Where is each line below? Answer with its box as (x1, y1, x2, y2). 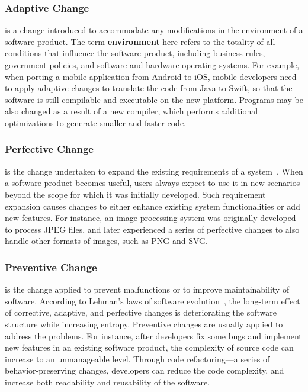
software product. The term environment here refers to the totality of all (5, 35, 275, 47)
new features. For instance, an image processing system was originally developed (5, 211, 296, 224)
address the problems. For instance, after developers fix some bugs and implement (5, 329, 302, 342)
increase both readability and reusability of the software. (5, 375, 210, 388)
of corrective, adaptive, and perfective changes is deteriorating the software (5, 306, 277, 319)
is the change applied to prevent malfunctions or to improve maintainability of (5, 283, 290, 295)
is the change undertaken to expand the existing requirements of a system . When (5, 165, 303, 177)
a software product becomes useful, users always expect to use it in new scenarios (5, 176, 300, 189)
